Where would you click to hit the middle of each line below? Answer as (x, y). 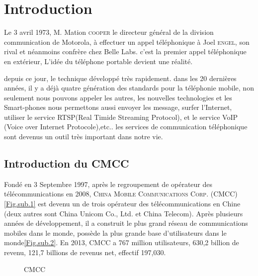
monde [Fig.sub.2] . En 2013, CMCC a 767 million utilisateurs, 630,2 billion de (122, 242)
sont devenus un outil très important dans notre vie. (84, 137)
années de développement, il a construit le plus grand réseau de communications (126, 223)
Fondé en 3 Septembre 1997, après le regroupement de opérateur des (108, 184)
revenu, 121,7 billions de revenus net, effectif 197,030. (85, 252)
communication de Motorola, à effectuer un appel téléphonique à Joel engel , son (127, 42)
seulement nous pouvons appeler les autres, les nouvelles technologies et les (118, 97)
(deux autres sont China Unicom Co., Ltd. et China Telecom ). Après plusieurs (124, 213)
